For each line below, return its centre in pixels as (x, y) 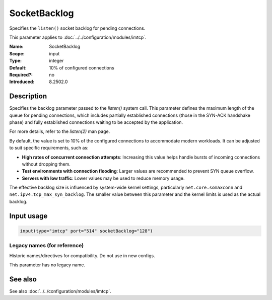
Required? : (21, 74)
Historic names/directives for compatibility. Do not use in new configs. (82, 255)
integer (56, 61)
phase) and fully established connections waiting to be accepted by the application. (96, 122)
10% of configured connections (82, 67)
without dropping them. (46, 164)
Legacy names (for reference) (47, 246)
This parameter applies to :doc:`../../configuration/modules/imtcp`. (78, 37)
